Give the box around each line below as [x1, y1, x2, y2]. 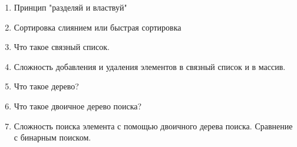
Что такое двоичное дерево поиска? [14, 99, 142, 112]
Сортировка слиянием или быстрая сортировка [14, 21, 181, 33]
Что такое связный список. [14, 41, 110, 53]
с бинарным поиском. [14, 131, 91, 143]
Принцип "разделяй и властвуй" [14, 1, 127, 13]
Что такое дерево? [14, 80, 79, 92]
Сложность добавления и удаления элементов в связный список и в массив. [14, 60, 286, 72]
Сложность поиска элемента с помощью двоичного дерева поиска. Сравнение [14, 119, 293, 132]
